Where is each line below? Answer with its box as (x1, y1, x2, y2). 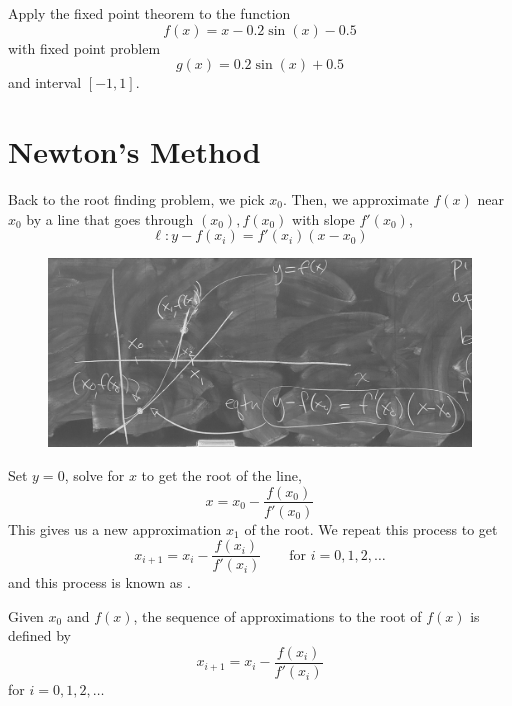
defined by (8, 625, 72, 646)
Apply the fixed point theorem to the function (8, 3, 291, 23)
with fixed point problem (8, 37, 161, 58)
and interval (8, 72, 82, 93)
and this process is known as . (8, 572, 191, 593)
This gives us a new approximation (8, 518, 222, 539)
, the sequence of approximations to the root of (133, 605, 422, 626)
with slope (292, 208, 355, 229)
